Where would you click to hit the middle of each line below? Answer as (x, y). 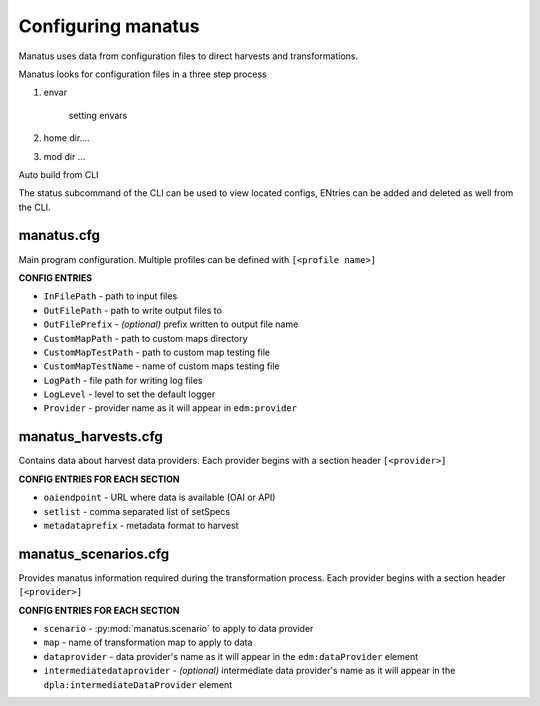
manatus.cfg (59, 235)
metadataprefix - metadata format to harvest (141, 525)
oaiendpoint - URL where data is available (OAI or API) (159, 497)
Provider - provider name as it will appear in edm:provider (170, 408)
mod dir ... (64, 156)
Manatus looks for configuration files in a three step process (142, 74)
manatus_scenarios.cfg (94, 553)
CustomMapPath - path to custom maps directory (146, 338)
